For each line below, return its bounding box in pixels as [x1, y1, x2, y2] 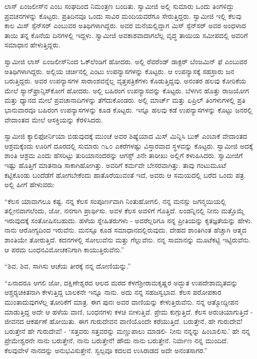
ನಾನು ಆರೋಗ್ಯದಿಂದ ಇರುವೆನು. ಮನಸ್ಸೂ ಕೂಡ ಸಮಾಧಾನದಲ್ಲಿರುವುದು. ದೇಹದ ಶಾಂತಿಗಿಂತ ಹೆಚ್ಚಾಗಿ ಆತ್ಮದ [4, 225, 247, 235]
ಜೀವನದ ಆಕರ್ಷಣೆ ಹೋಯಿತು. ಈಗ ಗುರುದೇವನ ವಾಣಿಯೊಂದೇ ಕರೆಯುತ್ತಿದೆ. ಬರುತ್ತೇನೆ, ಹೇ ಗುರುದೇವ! [4, 316, 243, 326]
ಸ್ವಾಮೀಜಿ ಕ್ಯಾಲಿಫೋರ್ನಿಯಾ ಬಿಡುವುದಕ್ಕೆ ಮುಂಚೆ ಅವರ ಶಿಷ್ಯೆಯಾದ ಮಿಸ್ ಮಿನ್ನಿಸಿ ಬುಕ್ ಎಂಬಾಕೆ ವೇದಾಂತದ [4, 131, 248, 141]
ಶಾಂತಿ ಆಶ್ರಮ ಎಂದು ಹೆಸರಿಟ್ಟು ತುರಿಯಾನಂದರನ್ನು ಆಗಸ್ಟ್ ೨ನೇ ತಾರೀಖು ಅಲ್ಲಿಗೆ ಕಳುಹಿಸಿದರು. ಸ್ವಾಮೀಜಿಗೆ [4, 150, 243, 160]
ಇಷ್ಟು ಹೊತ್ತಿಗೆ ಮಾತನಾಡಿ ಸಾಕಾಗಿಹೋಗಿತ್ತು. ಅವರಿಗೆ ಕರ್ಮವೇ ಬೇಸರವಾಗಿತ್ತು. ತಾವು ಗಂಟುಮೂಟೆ [4, 160, 226, 170]
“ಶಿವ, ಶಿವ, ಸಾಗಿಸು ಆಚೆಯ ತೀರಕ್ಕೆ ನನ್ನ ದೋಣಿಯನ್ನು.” [4, 261, 131, 271]
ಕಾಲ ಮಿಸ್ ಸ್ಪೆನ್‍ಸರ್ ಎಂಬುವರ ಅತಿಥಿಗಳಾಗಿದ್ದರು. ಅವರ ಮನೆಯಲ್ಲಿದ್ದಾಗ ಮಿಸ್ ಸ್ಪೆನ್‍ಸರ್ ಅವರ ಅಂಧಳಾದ [4, 20, 246, 31]
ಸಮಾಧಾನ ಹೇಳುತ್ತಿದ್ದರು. [4, 40, 61, 50]
